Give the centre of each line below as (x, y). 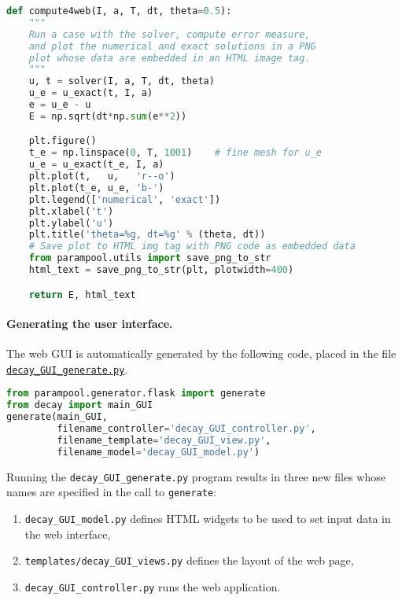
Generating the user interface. (90, 324)
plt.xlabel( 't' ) (71, 211)
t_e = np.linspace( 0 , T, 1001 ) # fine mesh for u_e (175, 153)
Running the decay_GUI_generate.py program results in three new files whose (196, 476)
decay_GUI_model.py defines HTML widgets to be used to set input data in (208, 519)
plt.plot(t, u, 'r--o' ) (102, 177)
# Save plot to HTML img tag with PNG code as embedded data (192, 247)
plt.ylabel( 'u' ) (71, 223)
